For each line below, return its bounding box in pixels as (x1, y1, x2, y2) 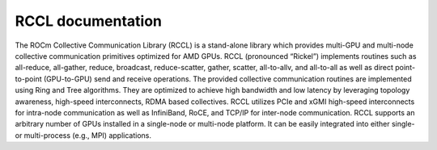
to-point (15, 73, 42, 84)
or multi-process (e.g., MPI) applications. (15, 130, 152, 140)
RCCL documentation (15, 12, 162, 30)
